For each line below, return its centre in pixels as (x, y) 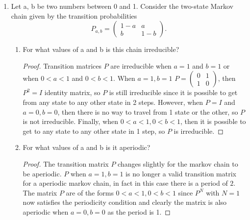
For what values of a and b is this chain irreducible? (101, 49)
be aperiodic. (42, 173)
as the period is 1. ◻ (139, 211)
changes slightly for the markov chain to (178, 163)
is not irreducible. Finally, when (71, 121)
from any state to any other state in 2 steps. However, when (113, 102)
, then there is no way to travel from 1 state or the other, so (148, 111)
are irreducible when (141, 65)
